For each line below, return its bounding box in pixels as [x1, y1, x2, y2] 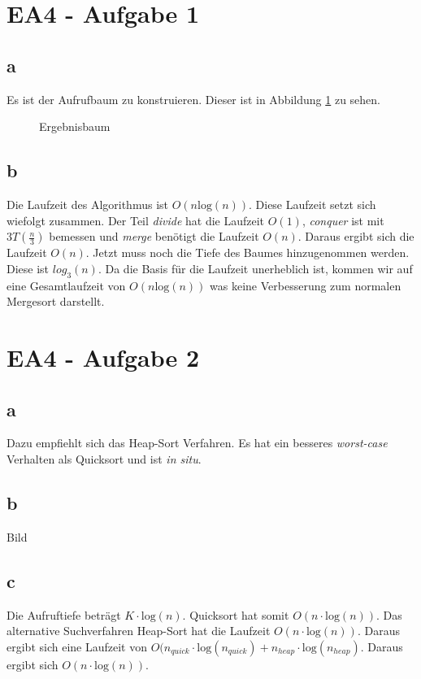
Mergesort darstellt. [7, 293, 105, 310]
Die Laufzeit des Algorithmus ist [7, 195, 168, 212]
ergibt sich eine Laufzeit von [7, 638, 147, 655]
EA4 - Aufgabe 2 [7, 340, 200, 373]
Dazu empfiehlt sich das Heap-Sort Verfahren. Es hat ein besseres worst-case [7, 434, 388, 451]
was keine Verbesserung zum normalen [210, 276, 401, 294]
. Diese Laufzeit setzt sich [249, 195, 376, 212]
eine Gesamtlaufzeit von [7, 276, 126, 294]
